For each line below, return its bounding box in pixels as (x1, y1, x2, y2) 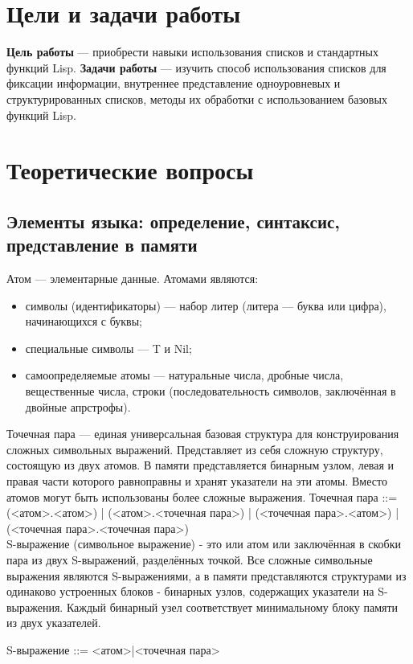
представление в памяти (6, 232, 198, 257)
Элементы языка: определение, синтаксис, (6, 208, 341, 233)
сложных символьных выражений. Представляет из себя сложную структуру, (6, 441, 383, 457)
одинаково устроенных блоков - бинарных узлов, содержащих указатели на (6, 583, 374, 600)
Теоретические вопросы (6, 154, 254, 186)
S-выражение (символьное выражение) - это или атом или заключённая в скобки (6, 535, 401, 552)
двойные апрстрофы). (25, 398, 131, 415)
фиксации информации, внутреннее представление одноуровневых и (6, 75, 341, 92)
